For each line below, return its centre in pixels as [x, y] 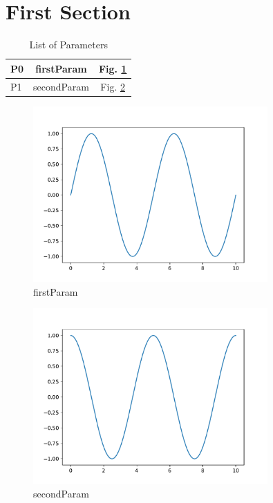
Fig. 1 [113, 68]
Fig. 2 [113, 86]
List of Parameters [68, 45]
